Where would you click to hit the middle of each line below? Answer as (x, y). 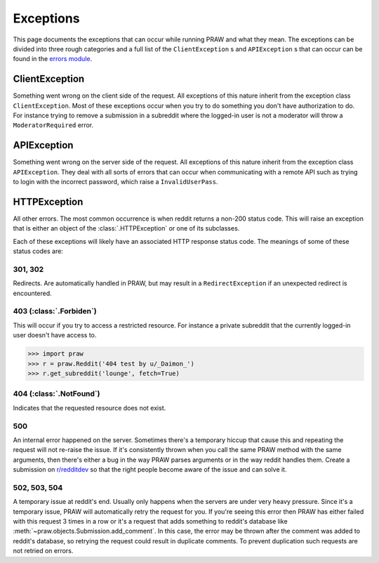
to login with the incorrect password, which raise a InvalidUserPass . (115, 182)
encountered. (32, 293)
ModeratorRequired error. (53, 125)
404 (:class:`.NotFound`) (56, 394)
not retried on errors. (43, 551)
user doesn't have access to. (55, 335)
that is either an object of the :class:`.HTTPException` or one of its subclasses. (126, 228)
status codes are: (38, 251)
